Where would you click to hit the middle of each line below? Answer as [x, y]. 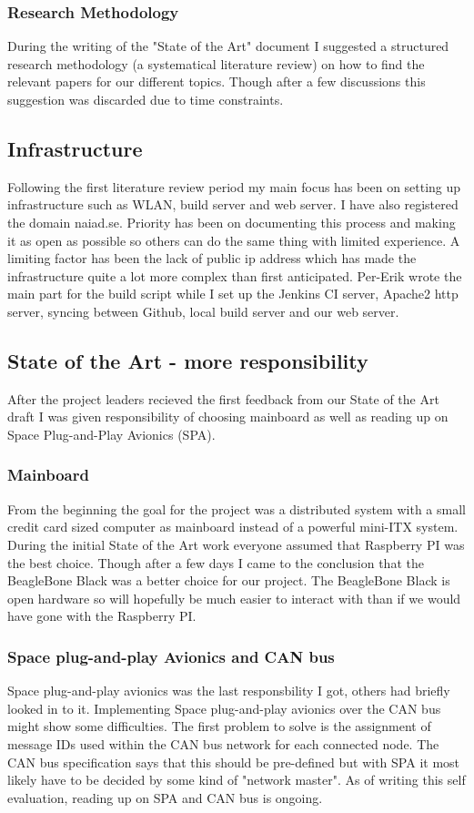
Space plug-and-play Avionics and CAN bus [171, 656]
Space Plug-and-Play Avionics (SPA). [111, 434]
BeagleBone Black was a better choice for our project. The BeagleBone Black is [229, 580]
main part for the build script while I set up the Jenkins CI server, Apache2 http [233, 294]
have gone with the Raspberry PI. [102, 616]
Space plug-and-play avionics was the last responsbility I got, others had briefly [229, 691]
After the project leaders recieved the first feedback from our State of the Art [223, 398]
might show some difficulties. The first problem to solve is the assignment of [219, 726]
